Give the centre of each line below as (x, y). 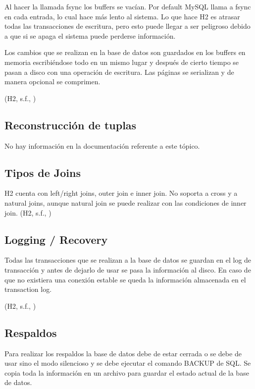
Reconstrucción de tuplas (71, 125)
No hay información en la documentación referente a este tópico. (102, 145)
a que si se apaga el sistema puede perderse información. (90, 35)
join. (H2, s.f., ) (28, 212)
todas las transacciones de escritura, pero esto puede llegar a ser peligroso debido (127, 26)
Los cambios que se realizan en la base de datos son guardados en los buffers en (125, 52)
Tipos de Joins (43, 172)
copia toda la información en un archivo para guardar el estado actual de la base (127, 372)
